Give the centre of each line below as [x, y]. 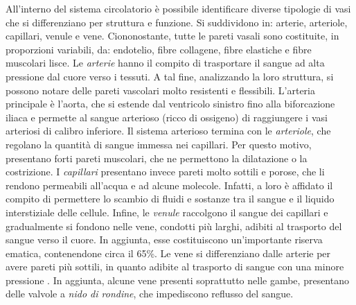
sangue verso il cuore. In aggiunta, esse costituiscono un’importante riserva [164, 239]
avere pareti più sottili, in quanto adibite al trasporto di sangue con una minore [175, 267]
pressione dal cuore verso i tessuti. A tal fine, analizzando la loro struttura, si [170, 76]
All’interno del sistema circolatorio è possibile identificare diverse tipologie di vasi [178, 8]
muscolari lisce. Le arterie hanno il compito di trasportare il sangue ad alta [165, 63]
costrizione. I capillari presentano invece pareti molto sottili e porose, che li [165, 172]
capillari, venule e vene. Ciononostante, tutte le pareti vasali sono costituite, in [172, 36]
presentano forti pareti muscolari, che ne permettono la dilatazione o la [157, 158]
